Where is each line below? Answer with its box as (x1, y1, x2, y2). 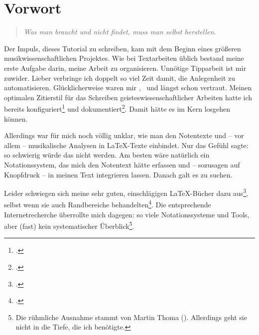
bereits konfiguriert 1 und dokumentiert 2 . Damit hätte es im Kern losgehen (4, 102, 231, 114)
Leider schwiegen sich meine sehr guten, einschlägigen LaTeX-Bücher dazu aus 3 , (4, 186, 248, 198)
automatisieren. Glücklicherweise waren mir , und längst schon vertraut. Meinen (4, 82, 252, 93)
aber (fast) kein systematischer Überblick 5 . (4, 219, 134, 231)
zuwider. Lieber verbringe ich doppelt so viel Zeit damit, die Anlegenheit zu (4, 72, 235, 83)
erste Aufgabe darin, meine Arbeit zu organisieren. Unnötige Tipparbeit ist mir (4, 62, 246, 73)
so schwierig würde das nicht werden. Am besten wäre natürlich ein (4, 150, 210, 160)
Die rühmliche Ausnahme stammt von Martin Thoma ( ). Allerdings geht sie (15, 312, 247, 322)
